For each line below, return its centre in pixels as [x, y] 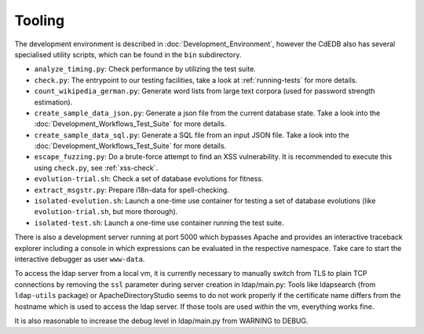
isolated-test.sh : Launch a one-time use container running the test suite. [159, 223]
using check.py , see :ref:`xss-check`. [96, 168]
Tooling [40, 20]
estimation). [53, 102]
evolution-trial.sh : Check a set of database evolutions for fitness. [149, 179]
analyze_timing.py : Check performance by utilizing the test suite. [145, 69]
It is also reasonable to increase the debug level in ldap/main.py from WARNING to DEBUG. [161, 321]
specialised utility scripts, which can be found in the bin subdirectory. [128, 54]
